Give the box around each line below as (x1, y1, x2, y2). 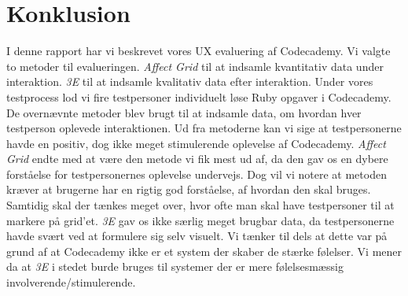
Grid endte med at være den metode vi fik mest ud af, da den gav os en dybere (6, 150, 388, 167)
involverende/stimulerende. (6, 274, 136, 290)
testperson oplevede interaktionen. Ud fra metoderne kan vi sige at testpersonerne (6, 120, 402, 136)
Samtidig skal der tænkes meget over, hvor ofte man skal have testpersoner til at (6, 197, 395, 213)
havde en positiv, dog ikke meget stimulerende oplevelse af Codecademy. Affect (6, 135, 386, 151)
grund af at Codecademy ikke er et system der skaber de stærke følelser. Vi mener (6, 242, 402, 259)
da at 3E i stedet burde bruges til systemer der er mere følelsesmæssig (6, 258, 344, 275)
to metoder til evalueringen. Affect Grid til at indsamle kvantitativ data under (6, 57, 384, 74)
